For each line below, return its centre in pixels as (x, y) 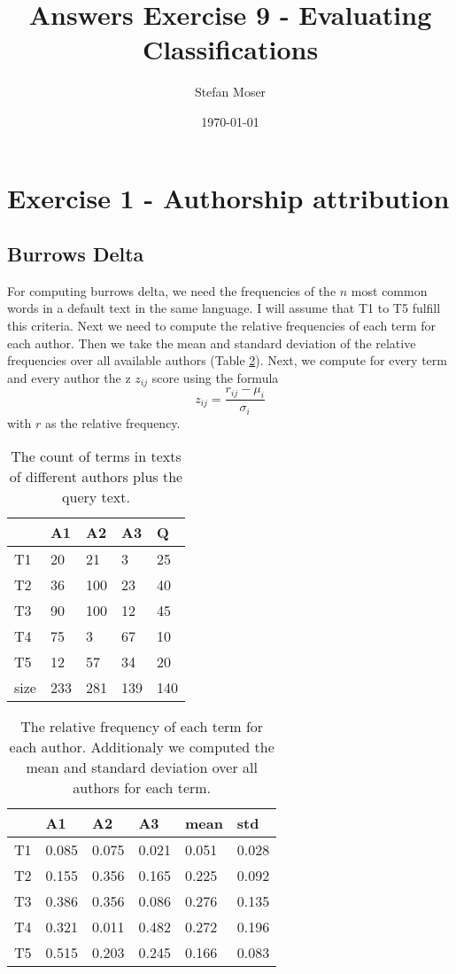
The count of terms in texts (96, 456)
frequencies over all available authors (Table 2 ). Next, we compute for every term (227, 360)
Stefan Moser (230, 92)
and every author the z (69, 377)
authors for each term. (142, 788)
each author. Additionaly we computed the (142, 747)
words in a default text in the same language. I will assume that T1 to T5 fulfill (224, 308)
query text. (96, 497)
